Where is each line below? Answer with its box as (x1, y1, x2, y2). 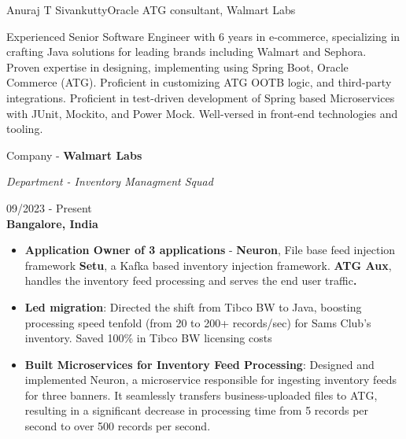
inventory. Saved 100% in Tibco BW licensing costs (24, 330, 272, 346)
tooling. (6, 120, 43, 137)
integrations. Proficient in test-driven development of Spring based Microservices (6, 89, 395, 105)
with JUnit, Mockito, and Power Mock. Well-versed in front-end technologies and (6, 105, 398, 121)
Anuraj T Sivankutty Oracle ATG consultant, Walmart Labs (6, 2, 296, 17)
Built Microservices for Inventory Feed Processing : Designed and (24, 356, 375, 372)
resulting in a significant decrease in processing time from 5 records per (24, 402, 369, 419)
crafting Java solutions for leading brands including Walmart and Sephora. (6, 43, 367, 60)
